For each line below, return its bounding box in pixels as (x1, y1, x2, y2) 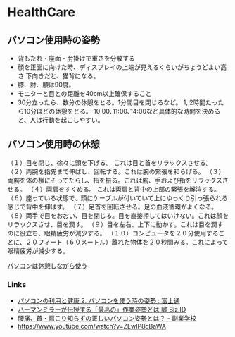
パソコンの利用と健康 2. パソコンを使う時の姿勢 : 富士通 (17, 297, 181, 305)
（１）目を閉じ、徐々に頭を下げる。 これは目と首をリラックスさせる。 (7, 158, 212, 166)
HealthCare (7, 4, 76, 20)
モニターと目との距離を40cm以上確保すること (17, 90, 152, 97)
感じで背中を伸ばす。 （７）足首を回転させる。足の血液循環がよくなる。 (7, 202, 218, 211)
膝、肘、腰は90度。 (17, 80, 75, 89)
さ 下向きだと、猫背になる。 (17, 72, 100, 80)
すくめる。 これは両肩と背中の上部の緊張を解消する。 (64, 185, 220, 193)
